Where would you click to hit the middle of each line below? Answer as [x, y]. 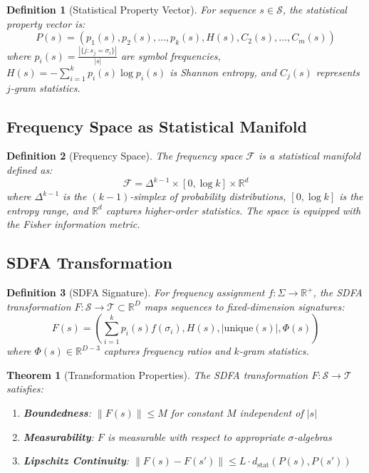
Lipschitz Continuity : [76, 461]
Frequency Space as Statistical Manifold [157, 126]
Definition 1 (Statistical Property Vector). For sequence [131, 9]
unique [239, 329]
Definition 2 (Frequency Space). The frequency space [125, 156]
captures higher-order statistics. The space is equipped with [233, 210]
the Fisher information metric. [73, 224]
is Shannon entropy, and [223, 72]
